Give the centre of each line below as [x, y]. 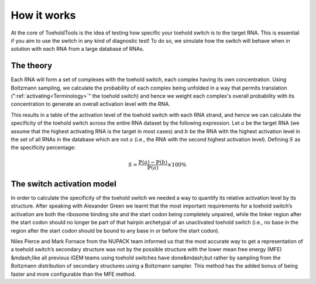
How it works [43, 15]
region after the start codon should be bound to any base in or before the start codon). [115, 230]
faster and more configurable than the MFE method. [73, 274]
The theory [32, 66]
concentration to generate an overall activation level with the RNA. [91, 104]
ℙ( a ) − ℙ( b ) [153, 162]
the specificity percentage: [43, 148]
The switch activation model [64, 184]
